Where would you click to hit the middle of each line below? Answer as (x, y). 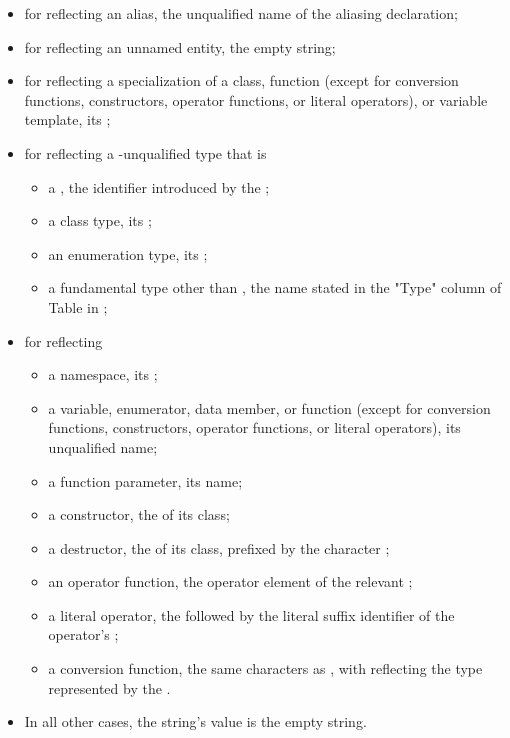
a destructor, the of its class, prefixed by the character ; (219, 547)
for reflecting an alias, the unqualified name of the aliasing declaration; (241, 13)
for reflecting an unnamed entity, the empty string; (180, 46)
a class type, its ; (100, 220)
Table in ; (78, 306)
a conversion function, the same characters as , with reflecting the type (265, 668)
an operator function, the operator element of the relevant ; (230, 581)
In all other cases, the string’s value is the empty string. (195, 721)
